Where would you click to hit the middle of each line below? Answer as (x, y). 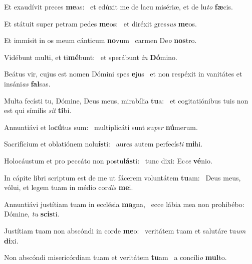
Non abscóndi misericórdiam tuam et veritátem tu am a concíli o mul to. (115, 257)
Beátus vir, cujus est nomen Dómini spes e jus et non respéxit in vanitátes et (123, 74)
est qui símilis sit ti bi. (38, 110)
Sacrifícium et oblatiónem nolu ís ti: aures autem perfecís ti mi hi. (103, 144)
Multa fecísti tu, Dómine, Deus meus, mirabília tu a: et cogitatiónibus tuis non (126, 100)
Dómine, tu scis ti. (32, 214)
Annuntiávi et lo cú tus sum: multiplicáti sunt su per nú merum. (101, 127)
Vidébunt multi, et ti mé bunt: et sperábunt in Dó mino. (91, 57)
